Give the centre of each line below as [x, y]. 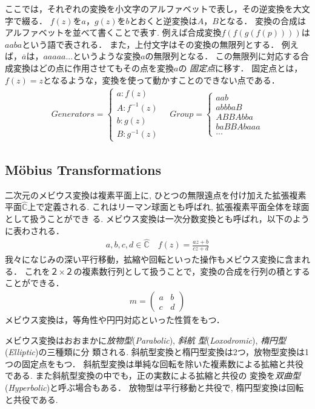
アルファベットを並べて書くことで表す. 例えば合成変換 [113, 32]
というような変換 [107, 56]
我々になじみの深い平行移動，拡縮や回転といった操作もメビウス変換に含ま [153, 259]
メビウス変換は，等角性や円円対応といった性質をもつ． [115, 320]
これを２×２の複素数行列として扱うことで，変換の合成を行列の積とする [167, 271]
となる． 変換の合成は [262, 20]
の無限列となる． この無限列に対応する [223, 56]
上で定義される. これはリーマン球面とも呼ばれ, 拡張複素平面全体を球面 [168, 207]
